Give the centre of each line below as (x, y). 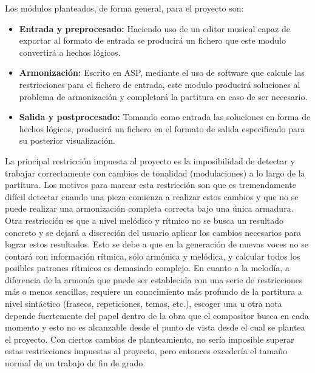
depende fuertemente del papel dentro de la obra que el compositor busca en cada (157, 315)
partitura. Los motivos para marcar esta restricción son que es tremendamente (151, 185)
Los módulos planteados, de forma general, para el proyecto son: (124, 8)
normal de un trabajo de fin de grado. (75, 363)
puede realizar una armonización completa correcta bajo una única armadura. (149, 208)
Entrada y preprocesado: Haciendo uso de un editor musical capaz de (154, 28)
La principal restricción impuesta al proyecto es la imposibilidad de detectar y (150, 160)
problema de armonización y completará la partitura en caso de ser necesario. (163, 96)
